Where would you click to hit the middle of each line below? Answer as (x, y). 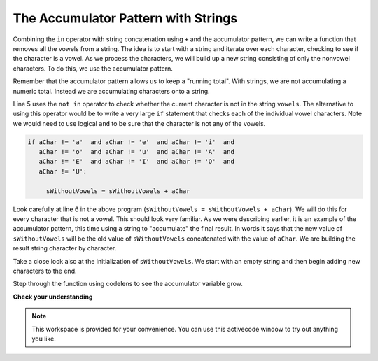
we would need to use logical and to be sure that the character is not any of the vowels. (139, 123)
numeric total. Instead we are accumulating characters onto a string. (111, 91)
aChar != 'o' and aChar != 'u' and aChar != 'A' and (136, 152)
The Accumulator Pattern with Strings (125, 18)
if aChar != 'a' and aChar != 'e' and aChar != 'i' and (131, 142)
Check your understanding (53, 297)
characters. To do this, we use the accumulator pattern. (93, 68)
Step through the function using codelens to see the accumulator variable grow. (128, 284)
